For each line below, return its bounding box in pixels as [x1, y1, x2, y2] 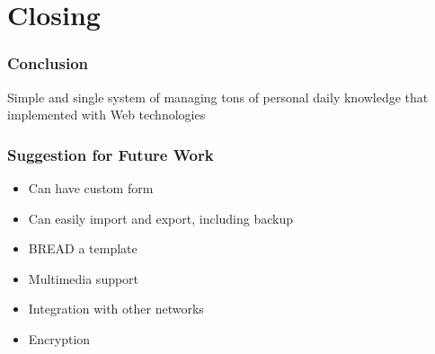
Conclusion [7, 52, 88, 75]
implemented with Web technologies [7, 105, 206, 124]
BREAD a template [28, 239, 138, 258]
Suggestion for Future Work [7, 143, 214, 165]
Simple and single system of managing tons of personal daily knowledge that [7, 87, 429, 106]
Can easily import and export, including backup [28, 208, 294, 227]
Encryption [28, 329, 91, 348]
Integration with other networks [28, 299, 204, 318]
